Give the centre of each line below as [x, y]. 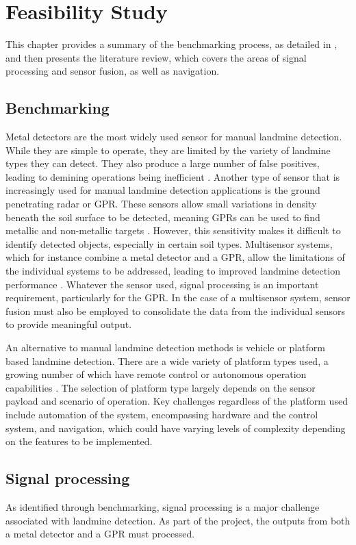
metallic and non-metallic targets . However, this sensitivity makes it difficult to [173, 230]
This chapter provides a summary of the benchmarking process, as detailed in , [171, 44]
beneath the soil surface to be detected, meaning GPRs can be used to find [163, 217]
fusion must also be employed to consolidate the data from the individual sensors [176, 310]
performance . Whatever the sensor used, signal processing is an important [162, 284]
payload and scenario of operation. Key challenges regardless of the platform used [177, 401]
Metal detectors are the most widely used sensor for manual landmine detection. [174, 137]
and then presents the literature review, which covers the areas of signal [156, 57]
